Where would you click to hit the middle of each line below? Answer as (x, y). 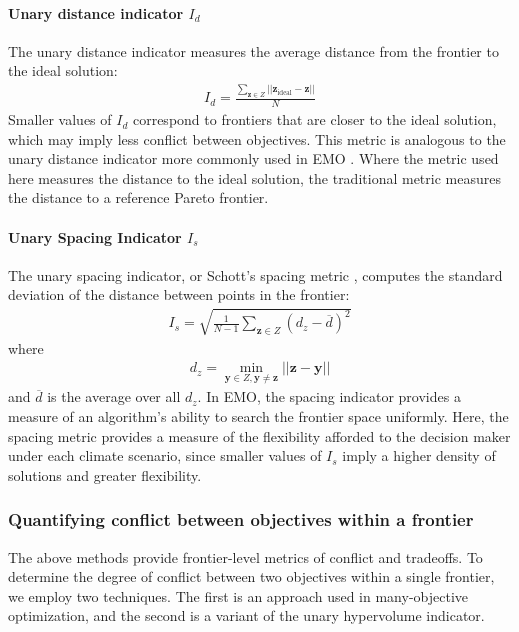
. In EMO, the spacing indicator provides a (329, 396)
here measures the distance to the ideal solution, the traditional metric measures (254, 177)
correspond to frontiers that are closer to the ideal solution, (314, 119)
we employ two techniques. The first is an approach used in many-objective (238, 595)
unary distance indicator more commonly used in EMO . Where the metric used (253, 158)
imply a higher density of (419, 455)
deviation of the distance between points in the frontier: (179, 294)
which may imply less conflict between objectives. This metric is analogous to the (257, 138)
